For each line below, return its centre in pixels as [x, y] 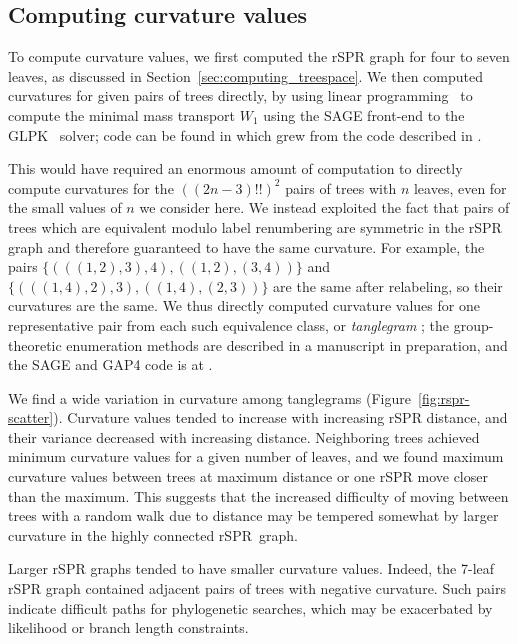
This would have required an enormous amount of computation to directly [235, 168]
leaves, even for [460, 187]
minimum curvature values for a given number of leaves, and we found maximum [256, 456]
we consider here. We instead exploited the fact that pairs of [324, 207]
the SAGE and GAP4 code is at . [110, 364]
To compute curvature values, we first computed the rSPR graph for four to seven [259, 56]
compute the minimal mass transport [122, 114]
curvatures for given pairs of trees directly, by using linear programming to [240, 95]
